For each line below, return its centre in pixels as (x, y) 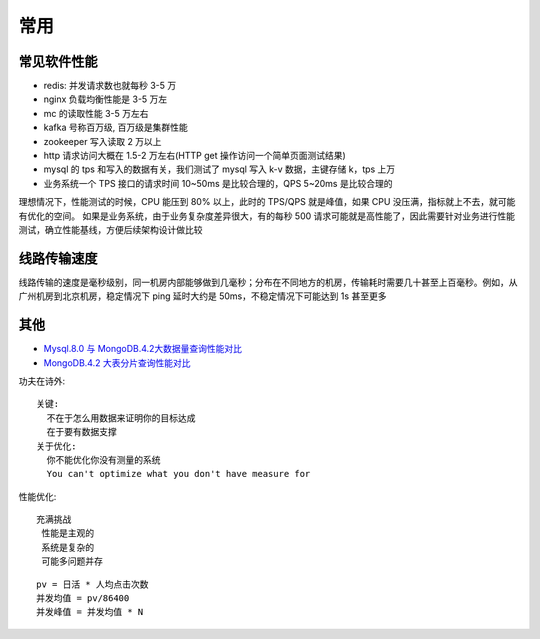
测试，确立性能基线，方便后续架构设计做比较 (110, 229)
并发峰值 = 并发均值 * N (90, 612)
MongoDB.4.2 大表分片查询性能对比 (117, 362)
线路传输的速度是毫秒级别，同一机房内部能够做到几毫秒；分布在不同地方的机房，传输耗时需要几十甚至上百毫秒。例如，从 (268, 282)
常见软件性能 (58, 61)
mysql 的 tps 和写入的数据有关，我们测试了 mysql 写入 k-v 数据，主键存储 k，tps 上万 (219, 169)
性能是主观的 (68, 533)
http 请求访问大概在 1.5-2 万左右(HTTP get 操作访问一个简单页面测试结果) (194, 156)
